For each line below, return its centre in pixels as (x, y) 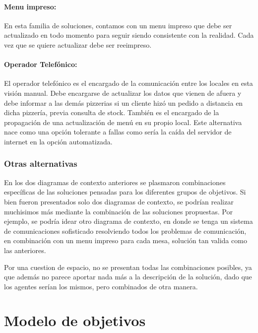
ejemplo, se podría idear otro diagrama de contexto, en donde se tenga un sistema (129, 221)
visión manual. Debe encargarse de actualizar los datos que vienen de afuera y (123, 93)
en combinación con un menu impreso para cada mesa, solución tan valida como (126, 240)
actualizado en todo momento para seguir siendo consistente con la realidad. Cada (129, 35)
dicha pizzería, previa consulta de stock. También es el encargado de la (112, 112)
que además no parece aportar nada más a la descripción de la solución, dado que (128, 277)
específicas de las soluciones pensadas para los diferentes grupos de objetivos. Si (125, 192)
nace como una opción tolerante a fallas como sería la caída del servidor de (118, 132)
